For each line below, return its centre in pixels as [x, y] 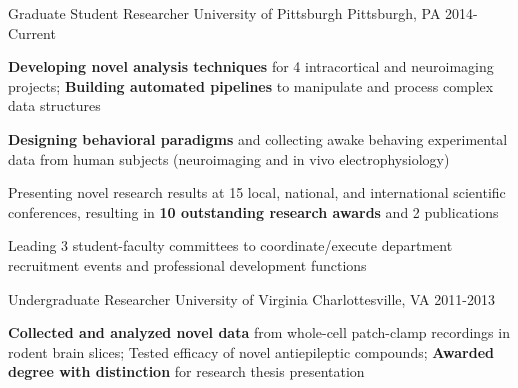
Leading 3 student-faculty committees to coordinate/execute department [230, 245]
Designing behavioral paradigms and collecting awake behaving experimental [258, 138]
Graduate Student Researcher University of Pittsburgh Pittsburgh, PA [224, 13]
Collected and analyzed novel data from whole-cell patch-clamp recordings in [259, 332]
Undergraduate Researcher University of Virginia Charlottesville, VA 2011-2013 [251, 298]
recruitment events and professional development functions [187, 264]
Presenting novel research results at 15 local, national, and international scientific [257, 192]
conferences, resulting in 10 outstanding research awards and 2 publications [253, 211]
